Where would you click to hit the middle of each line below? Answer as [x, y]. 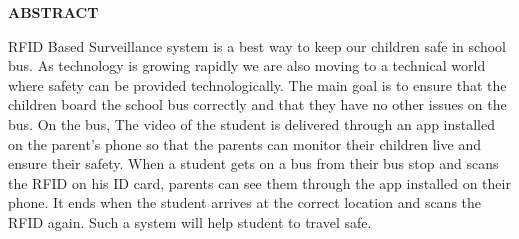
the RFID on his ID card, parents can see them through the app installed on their [259, 182]
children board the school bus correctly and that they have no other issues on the [257, 104]
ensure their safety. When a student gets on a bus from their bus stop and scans [253, 163]
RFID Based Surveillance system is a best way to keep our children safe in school [257, 45]
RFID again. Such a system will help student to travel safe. [190, 221]
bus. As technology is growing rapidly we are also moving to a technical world [247, 65]
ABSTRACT [53, 12]
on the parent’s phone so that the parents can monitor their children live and [244, 143]
